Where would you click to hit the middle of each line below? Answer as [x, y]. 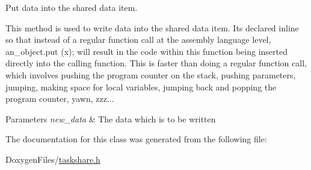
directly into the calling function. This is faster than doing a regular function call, [156, 63]
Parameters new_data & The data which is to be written [111, 118]
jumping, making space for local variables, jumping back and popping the [141, 87]
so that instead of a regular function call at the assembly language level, [138, 39]
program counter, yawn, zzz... [60, 99]
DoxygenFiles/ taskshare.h [53, 159]
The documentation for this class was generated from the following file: [136, 139]
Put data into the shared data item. [72, 7]
